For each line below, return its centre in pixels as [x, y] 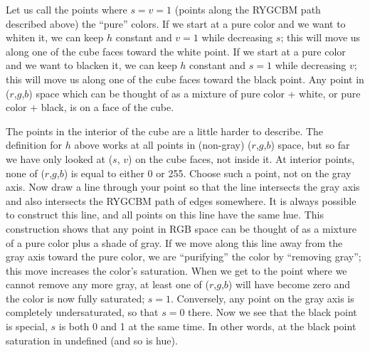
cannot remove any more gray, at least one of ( [107, 284]
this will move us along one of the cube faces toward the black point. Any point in [185, 79]
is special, [27, 326]
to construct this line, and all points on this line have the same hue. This [165, 215]
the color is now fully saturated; [75, 298]
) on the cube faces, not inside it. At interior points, [242, 158]
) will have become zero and [289, 284]
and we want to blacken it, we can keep [91, 65]
